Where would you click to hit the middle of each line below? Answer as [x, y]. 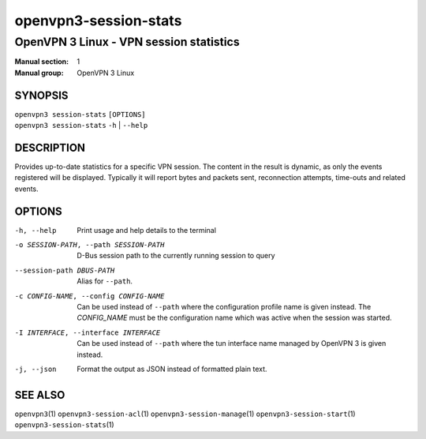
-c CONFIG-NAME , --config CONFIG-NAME [90, 296]
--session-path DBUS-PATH [65, 270]
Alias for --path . [105, 281]
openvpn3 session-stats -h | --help [81, 126]
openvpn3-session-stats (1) [64, 425]
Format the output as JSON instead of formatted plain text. [172, 369]
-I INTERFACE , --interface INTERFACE [88, 332]
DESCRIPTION [50, 147]
